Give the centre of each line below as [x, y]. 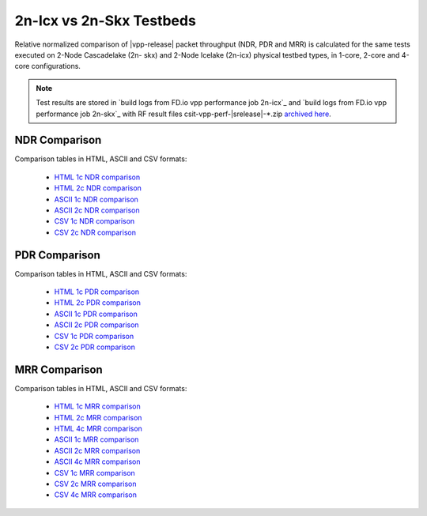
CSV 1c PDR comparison [94, 336]
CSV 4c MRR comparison [96, 495]
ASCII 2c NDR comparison [97, 210]
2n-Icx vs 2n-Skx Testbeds [106, 21]
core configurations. [47, 66]
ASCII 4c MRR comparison [97, 461]
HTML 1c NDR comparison [97, 177]
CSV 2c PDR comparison [95, 347]
